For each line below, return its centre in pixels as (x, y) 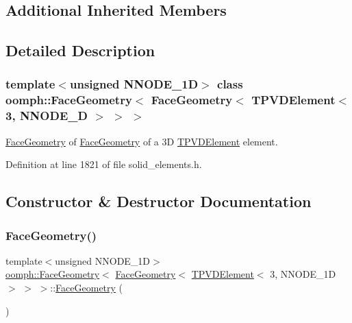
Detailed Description (80, 50)
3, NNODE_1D (303, 274)
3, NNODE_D (47, 116)
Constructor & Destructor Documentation (159, 201)
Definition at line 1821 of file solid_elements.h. (104, 164)
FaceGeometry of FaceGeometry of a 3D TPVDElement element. (142, 141)
